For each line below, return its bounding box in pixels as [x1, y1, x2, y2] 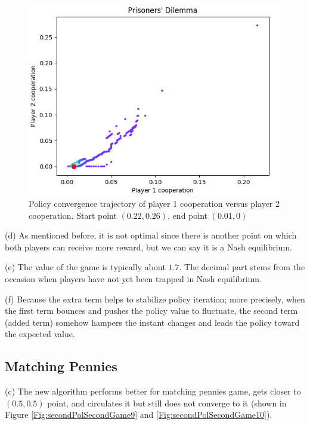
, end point [168, 209, 207, 221]
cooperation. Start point [29, 209, 117, 221]
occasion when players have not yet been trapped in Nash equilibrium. [5, 272, 262, 285]
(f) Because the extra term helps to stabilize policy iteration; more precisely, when [5, 292, 305, 305]
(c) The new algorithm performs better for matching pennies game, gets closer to [5, 385, 301, 398]
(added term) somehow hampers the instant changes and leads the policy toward [5, 316, 300, 328]
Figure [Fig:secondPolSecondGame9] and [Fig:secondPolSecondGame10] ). [5, 408, 272, 421]
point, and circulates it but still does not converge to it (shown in [47, 396, 287, 409]
